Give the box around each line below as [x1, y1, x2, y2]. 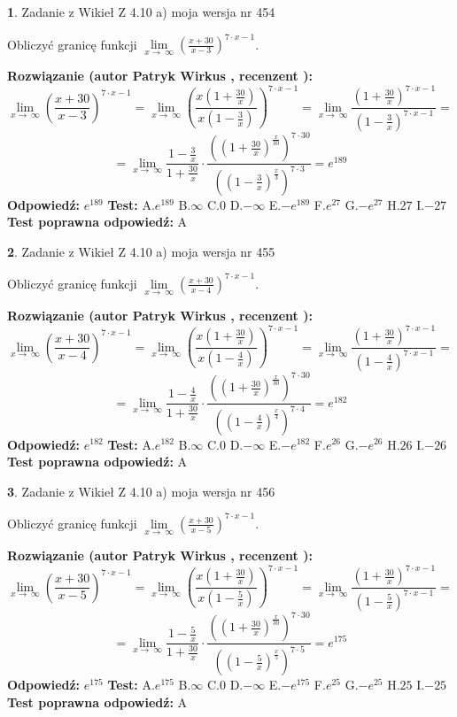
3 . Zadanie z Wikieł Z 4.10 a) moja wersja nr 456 [7, 482, 275, 500]
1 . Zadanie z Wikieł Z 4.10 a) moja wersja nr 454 [7, 3, 275, 20]
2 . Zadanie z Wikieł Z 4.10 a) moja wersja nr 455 [7, 242, 275, 260]
